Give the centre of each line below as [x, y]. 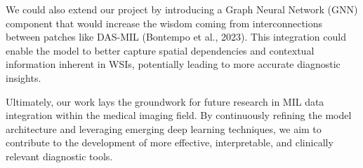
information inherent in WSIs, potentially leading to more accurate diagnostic [173, 64]
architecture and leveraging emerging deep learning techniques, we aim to [164, 128]
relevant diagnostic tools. [59, 156]
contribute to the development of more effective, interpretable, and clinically [170, 142]
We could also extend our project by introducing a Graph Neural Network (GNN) [182, 9]
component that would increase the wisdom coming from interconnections [164, 23]
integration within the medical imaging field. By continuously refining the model [179, 115]
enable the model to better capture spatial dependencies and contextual [160, 50]
